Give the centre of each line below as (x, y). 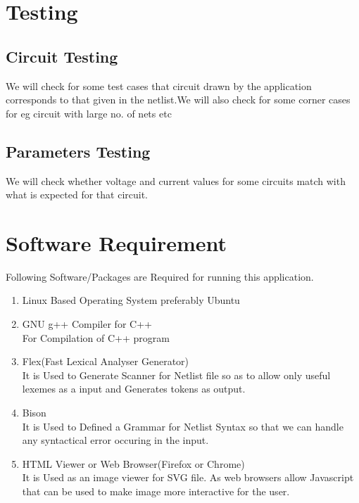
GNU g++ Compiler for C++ (87, 324)
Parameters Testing (78, 151)
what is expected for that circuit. (77, 195)
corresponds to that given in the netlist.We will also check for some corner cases (178, 100)
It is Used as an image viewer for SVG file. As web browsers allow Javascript (188, 477)
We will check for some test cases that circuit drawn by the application (159, 85)
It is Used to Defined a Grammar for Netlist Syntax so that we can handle (183, 426)
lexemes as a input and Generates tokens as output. (134, 389)
